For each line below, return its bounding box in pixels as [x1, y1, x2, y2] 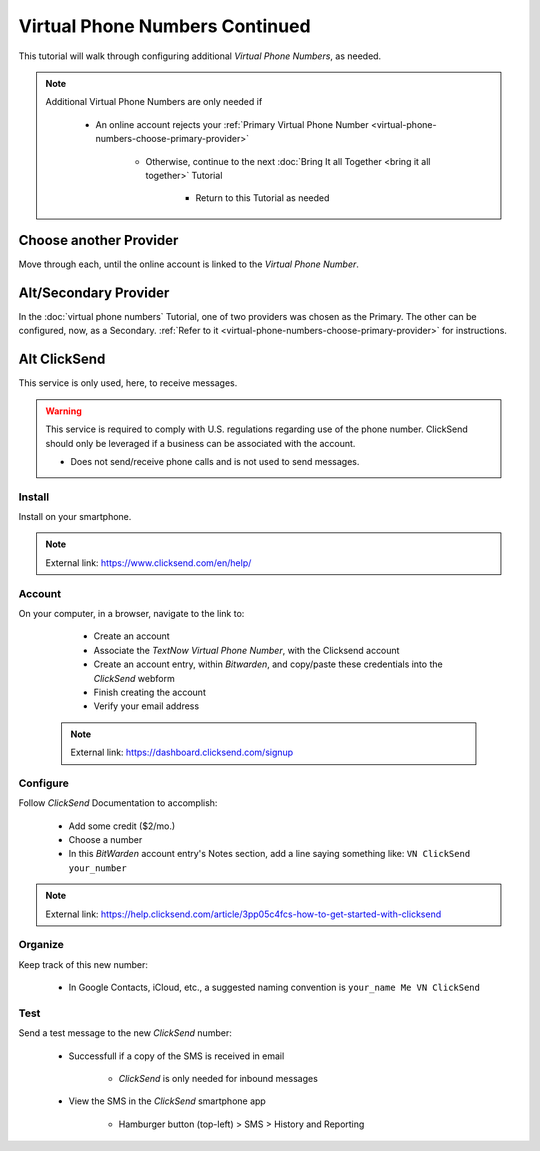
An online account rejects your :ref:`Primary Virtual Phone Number [95, 118, 369, 130]
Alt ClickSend [18, 351, 106, 368]
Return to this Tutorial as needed [195, 192, 330, 204]
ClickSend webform [93, 672, 175, 684]
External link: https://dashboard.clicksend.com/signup [70, 746, 294, 759]
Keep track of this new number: [18, 958, 149, 970]
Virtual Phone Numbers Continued [18, 15, 311, 37]
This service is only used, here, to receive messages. [18, 377, 238, 389]
